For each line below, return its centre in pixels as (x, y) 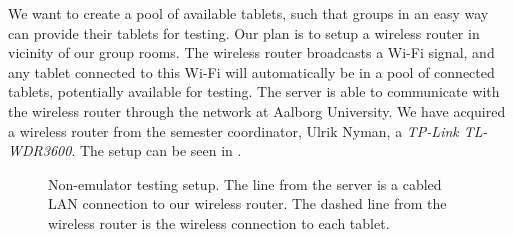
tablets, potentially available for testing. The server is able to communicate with (254, 91)
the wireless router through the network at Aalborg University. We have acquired (257, 110)
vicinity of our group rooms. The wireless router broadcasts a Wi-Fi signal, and (251, 52)
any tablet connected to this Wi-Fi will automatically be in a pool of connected (251, 71)
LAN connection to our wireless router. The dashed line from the (247, 203)
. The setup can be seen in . (156, 150)
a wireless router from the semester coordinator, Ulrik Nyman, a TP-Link (233, 130)
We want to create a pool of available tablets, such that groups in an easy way (248, 13)
